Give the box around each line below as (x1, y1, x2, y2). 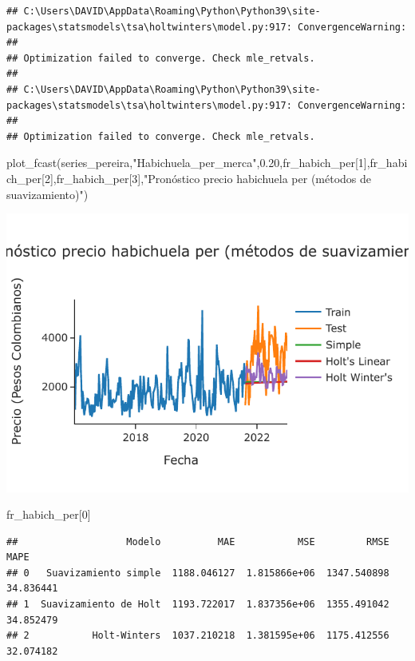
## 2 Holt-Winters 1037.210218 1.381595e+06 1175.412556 (6, 630, 389, 642)
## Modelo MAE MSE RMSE (6, 536, 389, 548)
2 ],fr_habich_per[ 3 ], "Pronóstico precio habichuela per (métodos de (44, 169, 372, 186)
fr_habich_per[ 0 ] (6, 506, 91, 523)
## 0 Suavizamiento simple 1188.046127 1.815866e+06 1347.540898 (6, 567, 389, 579)
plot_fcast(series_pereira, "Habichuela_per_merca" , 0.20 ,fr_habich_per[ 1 (6, 154, 364, 171)
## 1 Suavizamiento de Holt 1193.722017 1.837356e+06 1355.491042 (6, 599, 389, 611)
